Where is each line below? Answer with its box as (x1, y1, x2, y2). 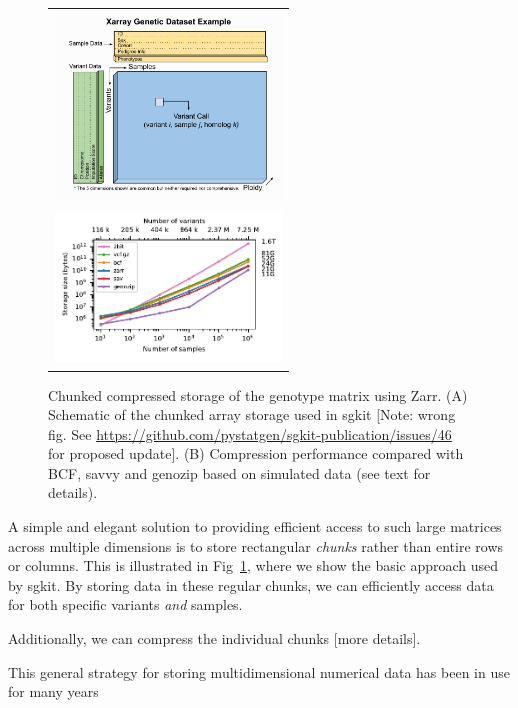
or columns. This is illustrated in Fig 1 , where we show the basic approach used (8, 555, 499, 576)
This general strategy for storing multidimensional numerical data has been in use (8, 661, 510, 682)
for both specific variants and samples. (8, 594, 243, 615)
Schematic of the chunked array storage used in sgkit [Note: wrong (48, 404, 456, 425)
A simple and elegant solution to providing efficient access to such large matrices (8, 516, 502, 537)
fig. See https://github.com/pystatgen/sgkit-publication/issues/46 (48, 423, 452, 444)
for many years (8, 681, 99, 702)
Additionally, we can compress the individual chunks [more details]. (8, 628, 421, 649)
